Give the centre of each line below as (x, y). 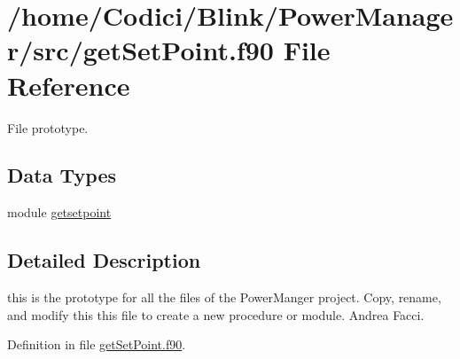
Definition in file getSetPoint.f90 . (97, 344)
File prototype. (48, 127)
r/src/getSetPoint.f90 (140, 50)
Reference (69, 85)
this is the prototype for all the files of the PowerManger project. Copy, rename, (224, 297)
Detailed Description (104, 260)
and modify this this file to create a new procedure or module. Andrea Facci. (216, 314)
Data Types (62, 175)
